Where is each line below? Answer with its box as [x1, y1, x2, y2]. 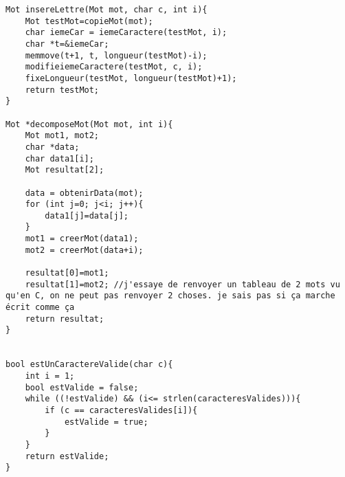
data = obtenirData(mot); [25, 188, 144, 198]
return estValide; [25, 451, 109, 461]
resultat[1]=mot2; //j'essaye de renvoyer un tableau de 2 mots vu [25, 279, 340, 289]
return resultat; [25, 313, 104, 324]
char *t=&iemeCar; [25, 38, 109, 49]
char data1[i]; [25, 153, 94, 164]
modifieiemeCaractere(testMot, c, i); [25, 62, 203, 72]
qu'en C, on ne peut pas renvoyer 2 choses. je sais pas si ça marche [5, 291, 335, 301]
